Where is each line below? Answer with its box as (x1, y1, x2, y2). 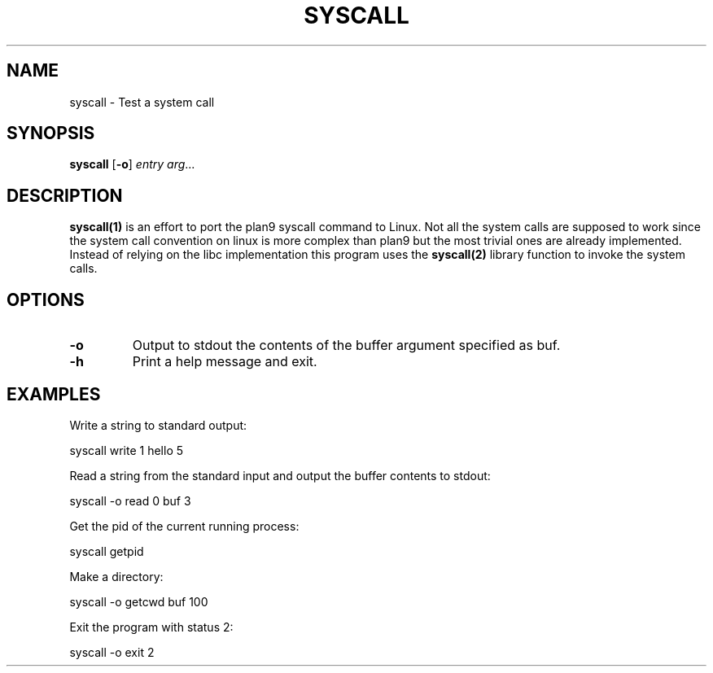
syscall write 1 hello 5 (69, 443, 184, 457)
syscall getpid (69, 544, 144, 558)
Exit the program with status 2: (69, 619, 234, 634)
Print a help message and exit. (132, 353, 317, 370)
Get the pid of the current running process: (69, 518, 300, 533)
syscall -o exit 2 (69, 645, 155, 659)
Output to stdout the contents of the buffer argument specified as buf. (132, 337, 561, 354)
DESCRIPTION (7, 185, 123, 206)
